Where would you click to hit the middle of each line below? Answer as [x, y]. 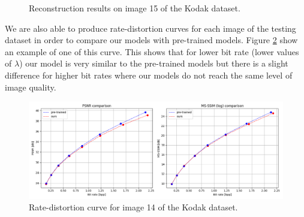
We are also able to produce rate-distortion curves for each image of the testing [151, 28]
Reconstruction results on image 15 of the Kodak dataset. [135, 8]
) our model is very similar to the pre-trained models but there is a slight [154, 63]
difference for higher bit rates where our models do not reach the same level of [149, 75]
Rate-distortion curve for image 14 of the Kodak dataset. [133, 207]
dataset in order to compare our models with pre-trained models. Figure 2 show [151, 40]
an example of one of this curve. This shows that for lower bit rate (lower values [152, 51]
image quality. [31, 87]
